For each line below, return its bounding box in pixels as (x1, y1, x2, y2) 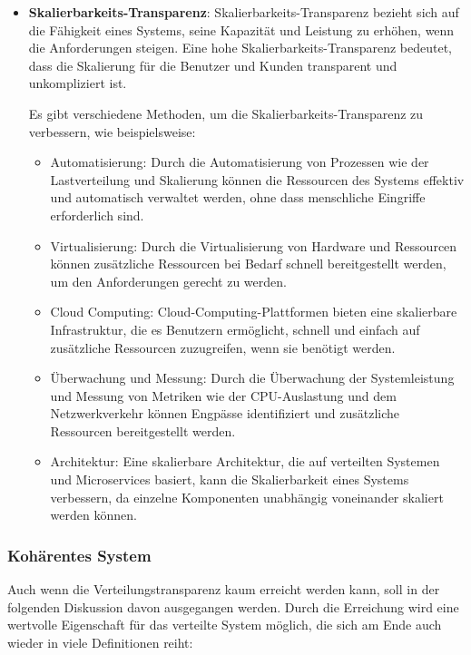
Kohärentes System (7, 543, 152, 566)
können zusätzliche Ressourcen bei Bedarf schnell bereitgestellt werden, (50, 254, 446, 273)
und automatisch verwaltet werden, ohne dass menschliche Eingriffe (50, 188, 426, 207)
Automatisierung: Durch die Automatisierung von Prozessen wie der (50, 152, 429, 171)
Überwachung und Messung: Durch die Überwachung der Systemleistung (50, 368, 455, 387)
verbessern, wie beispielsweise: (28, 122, 196, 141)
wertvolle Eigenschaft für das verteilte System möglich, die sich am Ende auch (7, 615, 442, 634)
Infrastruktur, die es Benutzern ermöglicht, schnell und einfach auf (50, 319, 420, 338)
